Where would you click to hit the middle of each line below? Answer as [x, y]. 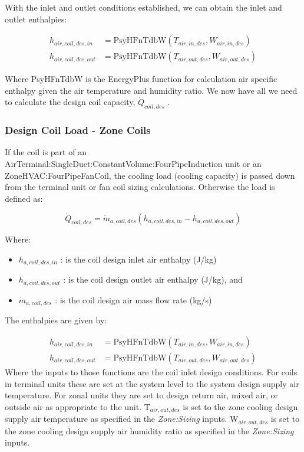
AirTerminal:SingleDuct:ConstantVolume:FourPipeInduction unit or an [133, 164]
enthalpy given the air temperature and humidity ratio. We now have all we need [151, 90]
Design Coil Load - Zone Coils [78, 130]
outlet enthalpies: [36, 19]
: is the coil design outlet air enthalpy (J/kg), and [153, 279]
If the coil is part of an [46, 152]
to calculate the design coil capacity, [70, 102]
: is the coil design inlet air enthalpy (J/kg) [138, 259]
